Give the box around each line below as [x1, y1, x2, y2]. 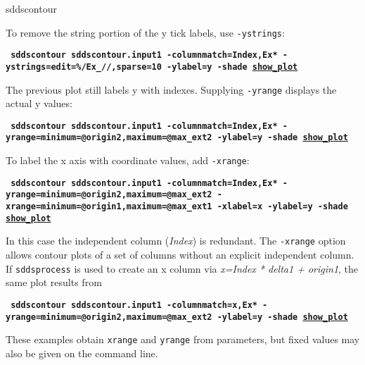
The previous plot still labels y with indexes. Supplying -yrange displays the [6, 82, 337, 97]
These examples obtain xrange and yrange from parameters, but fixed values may [6, 332, 360, 347]
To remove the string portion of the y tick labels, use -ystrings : [6, 25, 285, 39]
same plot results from [6, 275, 102, 290]
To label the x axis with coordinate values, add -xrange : [6, 153, 250, 168]
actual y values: [6, 96, 72, 111]
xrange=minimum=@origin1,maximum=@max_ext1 [6, 202, 212, 212]
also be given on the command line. [6, 345, 158, 360]
